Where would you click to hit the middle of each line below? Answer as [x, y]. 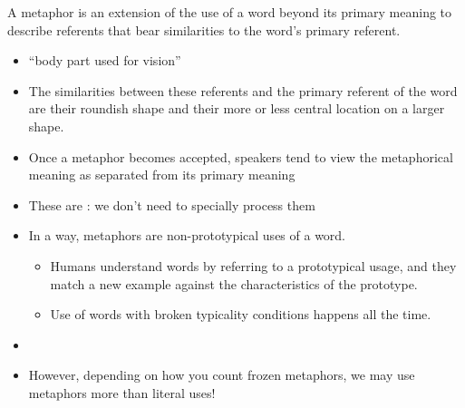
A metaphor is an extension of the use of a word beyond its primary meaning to [230, 12]
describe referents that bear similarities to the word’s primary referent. [204, 29]
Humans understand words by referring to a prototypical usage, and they [253, 265]
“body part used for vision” [105, 60]
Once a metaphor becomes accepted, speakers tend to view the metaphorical [241, 156]
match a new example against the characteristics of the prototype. [234, 283]
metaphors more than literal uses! [122, 392]
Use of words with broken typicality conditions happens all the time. [241, 314]
